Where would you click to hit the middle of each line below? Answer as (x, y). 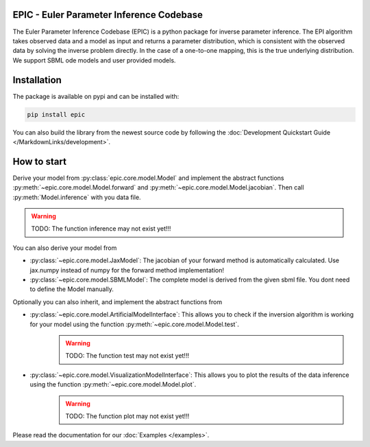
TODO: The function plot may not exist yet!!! (127, 416)
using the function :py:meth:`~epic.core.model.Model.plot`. (113, 385)
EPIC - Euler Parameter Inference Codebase (108, 15)
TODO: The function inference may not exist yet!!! (101, 229)
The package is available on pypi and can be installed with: (96, 96)
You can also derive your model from (65, 248)
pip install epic (56, 114)
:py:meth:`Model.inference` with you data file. (77, 197)
